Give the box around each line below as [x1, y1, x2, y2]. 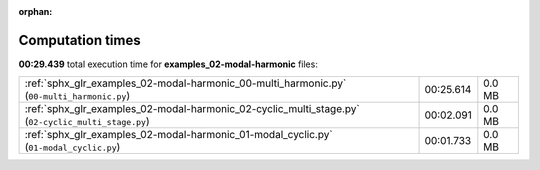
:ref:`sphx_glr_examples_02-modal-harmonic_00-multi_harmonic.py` [24, 76, 347, 90]
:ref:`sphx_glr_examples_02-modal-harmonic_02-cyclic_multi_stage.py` [24, 102, 360, 116]
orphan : [18, 6, 53, 17]
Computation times [18, 31, 141, 49]
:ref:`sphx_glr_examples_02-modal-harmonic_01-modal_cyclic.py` [24, 128, 334, 142]
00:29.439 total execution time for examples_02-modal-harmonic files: [18, 58, 319, 70]
